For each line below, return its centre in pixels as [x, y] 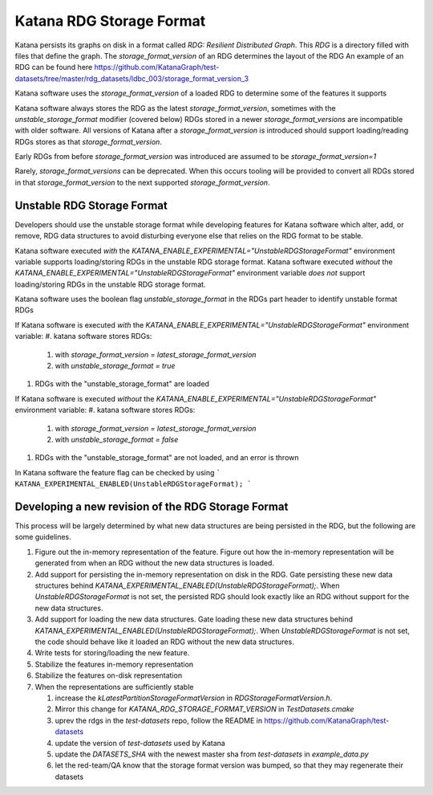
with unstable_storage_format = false [117, 439]
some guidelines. [43, 537]
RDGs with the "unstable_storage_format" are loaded [122, 384]
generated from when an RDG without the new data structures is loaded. [154, 563]
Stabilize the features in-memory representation [114, 664]
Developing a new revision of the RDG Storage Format [152, 506]
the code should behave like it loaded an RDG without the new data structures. [164, 642]
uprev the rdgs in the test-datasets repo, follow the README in [159, 720]
